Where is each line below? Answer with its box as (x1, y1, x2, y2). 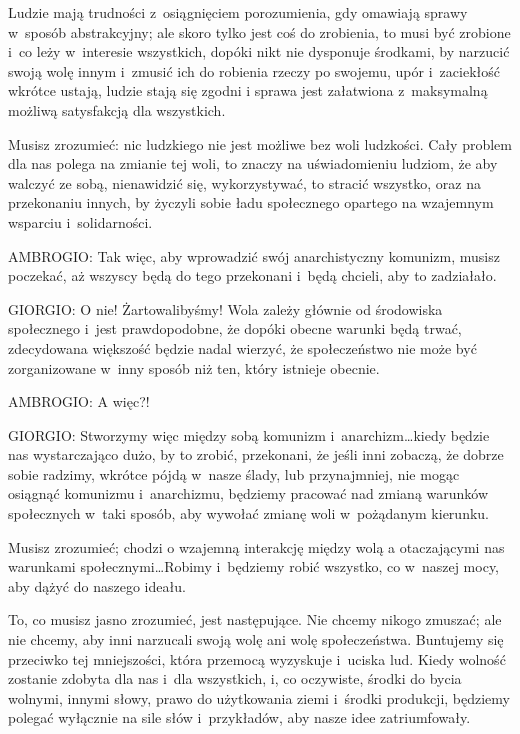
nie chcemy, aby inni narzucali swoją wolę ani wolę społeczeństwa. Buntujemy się (8, 629, 504, 650)
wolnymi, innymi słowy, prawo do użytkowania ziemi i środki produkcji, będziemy (8, 687, 510, 708)
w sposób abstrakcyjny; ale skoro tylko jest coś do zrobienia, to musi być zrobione (8, 21, 511, 42)
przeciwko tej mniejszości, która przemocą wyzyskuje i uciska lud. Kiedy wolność (8, 648, 506, 669)
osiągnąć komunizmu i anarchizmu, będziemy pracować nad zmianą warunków (8, 483, 489, 504)
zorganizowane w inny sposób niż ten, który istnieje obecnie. (8, 357, 380, 378)
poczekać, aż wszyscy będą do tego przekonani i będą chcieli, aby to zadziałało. (8, 265, 497, 286)
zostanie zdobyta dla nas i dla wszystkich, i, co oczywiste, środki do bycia (8, 668, 462, 689)
